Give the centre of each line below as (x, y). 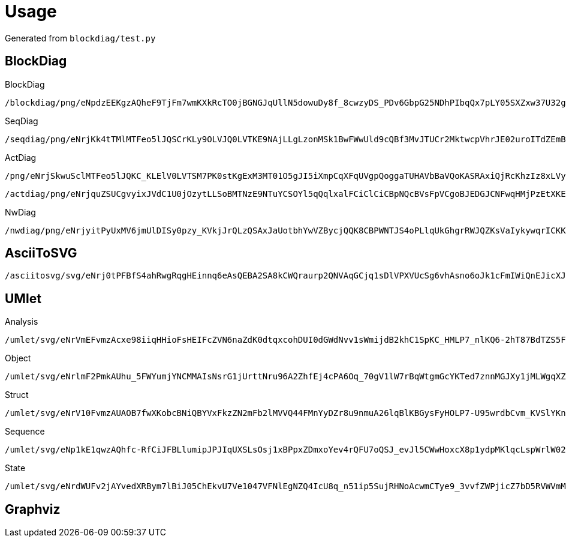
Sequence (25, 432)
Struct (17, 395)
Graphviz (33, 509)
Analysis (22, 322)
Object (18, 358)
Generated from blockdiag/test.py (80, 38)
